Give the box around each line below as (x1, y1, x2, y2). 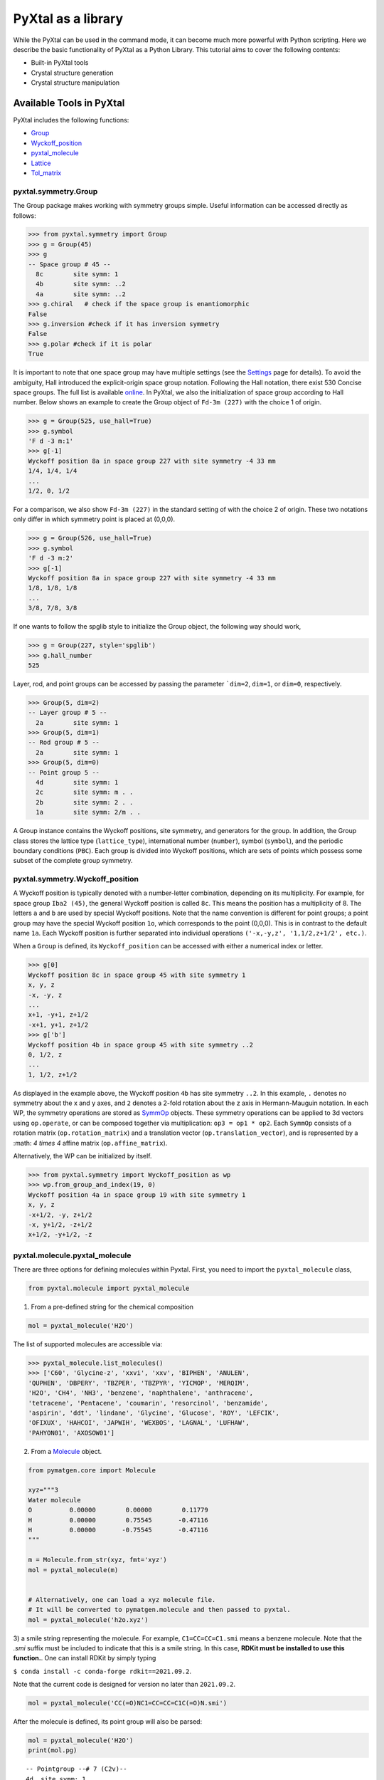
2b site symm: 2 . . (36, 798, 134, 806)
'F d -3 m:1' (28, 437, 74, 445)
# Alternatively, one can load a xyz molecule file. (28, 1596, 216, 1603)
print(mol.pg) (28, 1747, 78, 1754)
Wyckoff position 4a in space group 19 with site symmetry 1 (28, 1190, 246, 1199)
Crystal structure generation (31, 68, 114, 77)
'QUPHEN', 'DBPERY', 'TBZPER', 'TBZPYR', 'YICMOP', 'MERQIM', (28, 1378, 250, 1387)
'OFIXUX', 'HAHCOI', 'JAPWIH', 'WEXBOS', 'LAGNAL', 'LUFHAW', (28, 1419, 250, 1427)
